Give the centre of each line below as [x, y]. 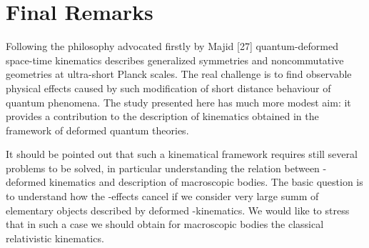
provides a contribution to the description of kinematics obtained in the [162, 116]
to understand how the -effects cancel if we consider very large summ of [162, 196]
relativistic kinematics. [55, 238]
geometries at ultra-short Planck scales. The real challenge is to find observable [179, 74]
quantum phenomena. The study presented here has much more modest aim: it [178, 102]
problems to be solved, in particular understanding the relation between [163, 168]
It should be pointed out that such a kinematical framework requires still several [182, 154]
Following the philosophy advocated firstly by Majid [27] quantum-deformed [172, 46]
